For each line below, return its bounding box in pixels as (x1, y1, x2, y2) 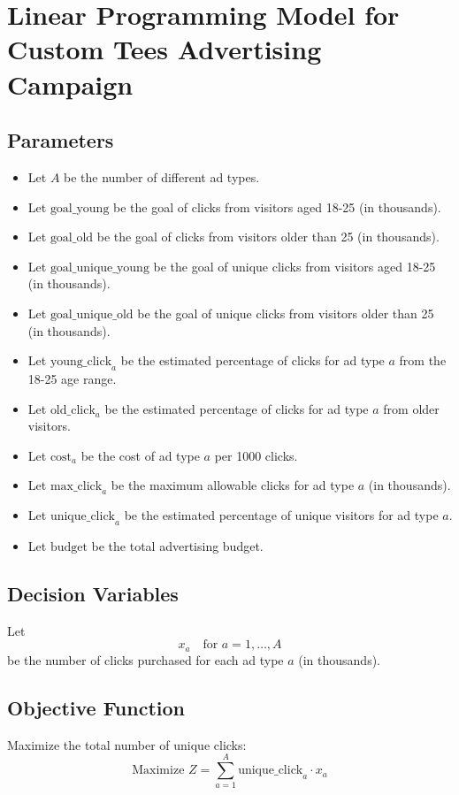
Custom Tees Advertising (7, 31, 322, 67)
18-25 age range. (27, 369, 117, 387)
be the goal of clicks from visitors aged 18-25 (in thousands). (113, 197, 441, 216)
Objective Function (7, 693, 186, 721)
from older (383, 399, 440, 417)
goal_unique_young (50, 261, 149, 274)
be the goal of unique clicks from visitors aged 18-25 (153, 256, 436, 275)
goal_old (50, 232, 94, 245)
